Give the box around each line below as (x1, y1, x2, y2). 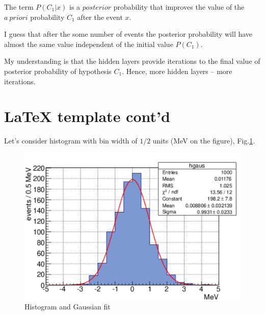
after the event (77, 11, 123, 22)
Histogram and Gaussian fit (24, 301, 111, 312)
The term (4, 2, 34, 12)
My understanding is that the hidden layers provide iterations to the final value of (4, 56, 260, 66)
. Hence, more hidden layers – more (122, 65, 232, 76)
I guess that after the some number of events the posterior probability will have (4, 29, 253, 39)
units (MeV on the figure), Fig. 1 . (152, 135, 255, 146)
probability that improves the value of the (113, 2, 245, 12)
